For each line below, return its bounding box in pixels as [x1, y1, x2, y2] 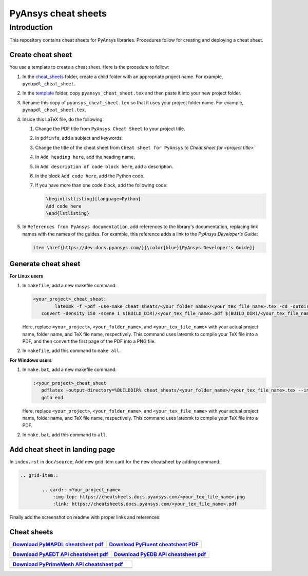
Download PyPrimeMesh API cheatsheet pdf [12, 561, 123, 568]
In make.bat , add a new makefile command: [22, 366, 117, 373]
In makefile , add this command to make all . [22, 347, 121, 354]
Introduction [9, 23, 53, 32]
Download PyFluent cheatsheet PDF [109, 541, 199, 548]
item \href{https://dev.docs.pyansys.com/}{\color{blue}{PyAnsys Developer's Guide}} [33, 245, 255, 250]
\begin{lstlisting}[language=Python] [46, 196, 141, 202]
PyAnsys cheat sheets [9, 8, 107, 19]
